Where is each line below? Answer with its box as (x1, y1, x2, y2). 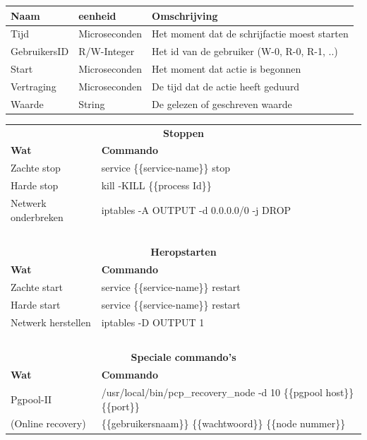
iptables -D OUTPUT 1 (101, 314, 205, 329)
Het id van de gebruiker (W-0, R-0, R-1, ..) (152, 44, 338, 59)
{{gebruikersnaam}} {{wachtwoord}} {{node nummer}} (101, 416, 346, 431)
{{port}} (101, 398, 140, 413)
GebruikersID (11, 44, 69, 59)
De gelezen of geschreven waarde (152, 96, 292, 111)
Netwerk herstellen (11, 314, 91, 329)
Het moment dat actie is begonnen (152, 61, 301, 76)
